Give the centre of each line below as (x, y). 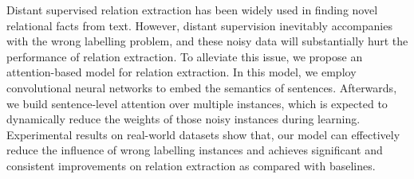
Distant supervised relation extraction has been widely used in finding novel (192, 10)
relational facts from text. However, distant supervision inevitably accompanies (199, 25)
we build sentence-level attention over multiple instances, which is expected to (197, 103)
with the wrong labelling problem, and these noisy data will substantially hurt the (207, 41)
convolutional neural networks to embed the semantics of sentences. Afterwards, (202, 87)
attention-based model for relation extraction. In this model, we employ (181, 72)
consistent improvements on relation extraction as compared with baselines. (191, 165)
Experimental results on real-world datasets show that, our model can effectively (203, 134)
